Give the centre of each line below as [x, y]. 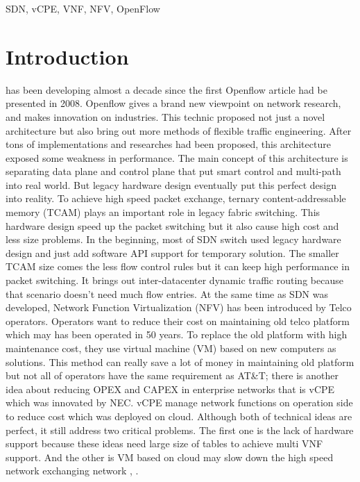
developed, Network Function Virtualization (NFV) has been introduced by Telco [179, 307]
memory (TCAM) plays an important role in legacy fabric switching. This [163, 212]
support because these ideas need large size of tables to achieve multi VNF [164, 443]
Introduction [67, 56]
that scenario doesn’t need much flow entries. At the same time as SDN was [167, 293]
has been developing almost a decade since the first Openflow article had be [166, 89]
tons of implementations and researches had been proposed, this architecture [168, 144]
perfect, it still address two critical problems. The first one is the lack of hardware [180, 430]
